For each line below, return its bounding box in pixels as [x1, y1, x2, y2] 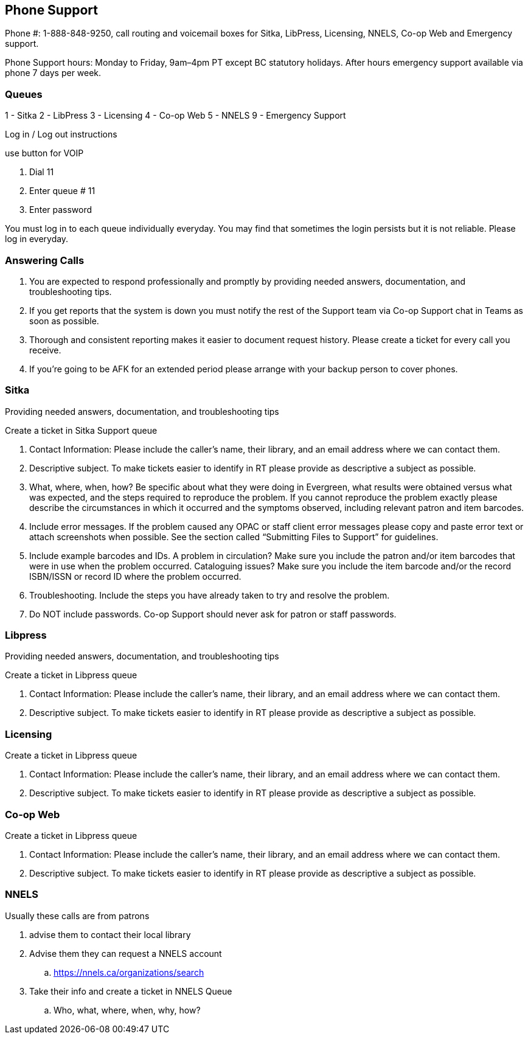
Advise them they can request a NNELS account [29, 948, 222, 959]
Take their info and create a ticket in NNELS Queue [29, 985, 232, 996]
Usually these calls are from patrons [5, 910, 150, 921]
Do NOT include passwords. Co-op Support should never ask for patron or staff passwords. [29, 608, 397, 619]
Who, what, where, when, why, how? [54, 1004, 201, 1015]
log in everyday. [5, 234, 69, 245]
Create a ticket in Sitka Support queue [5, 425, 158, 436]
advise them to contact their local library [29, 929, 191, 940]
